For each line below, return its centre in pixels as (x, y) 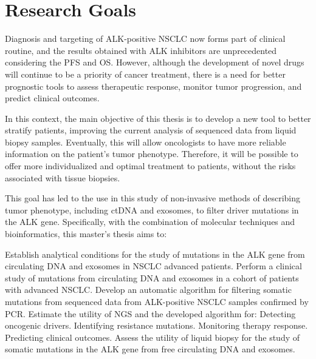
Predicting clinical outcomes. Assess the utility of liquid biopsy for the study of (153, 337)
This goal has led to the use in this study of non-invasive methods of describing (153, 198)
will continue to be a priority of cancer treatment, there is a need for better (145, 74)
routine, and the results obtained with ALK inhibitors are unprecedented (141, 50)
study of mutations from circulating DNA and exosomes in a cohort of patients (152, 277)
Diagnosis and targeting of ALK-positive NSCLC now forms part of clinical (145, 39)
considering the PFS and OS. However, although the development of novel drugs (155, 62)
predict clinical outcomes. (52, 98)
